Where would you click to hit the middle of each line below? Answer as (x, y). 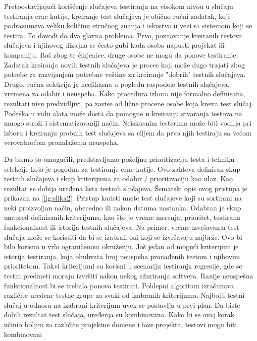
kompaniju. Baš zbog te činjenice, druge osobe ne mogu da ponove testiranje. (121, 54)
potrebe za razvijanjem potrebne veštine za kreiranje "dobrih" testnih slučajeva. (125, 74)
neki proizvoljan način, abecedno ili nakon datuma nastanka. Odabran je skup (123, 207)
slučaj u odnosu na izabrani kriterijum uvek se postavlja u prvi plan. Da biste (122, 305)
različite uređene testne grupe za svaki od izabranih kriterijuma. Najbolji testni (124, 295)
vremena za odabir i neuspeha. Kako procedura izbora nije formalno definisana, (125, 94)
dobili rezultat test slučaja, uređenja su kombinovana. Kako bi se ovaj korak (119, 314)
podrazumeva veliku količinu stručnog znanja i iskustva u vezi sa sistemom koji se (128, 26)
